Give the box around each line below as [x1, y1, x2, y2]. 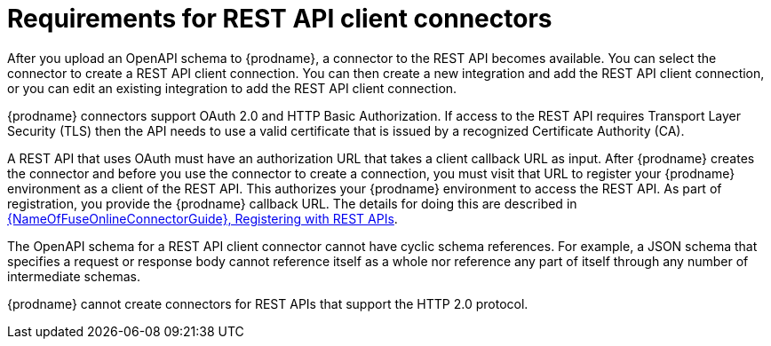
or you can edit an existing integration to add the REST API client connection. [7, 80, 457, 96]
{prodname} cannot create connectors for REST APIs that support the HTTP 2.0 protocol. [7, 295, 529, 311]
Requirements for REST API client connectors [7, 4, 552, 34]
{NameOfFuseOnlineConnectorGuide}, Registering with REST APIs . [7, 210, 398, 226]
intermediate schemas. [7, 268, 140, 284]
